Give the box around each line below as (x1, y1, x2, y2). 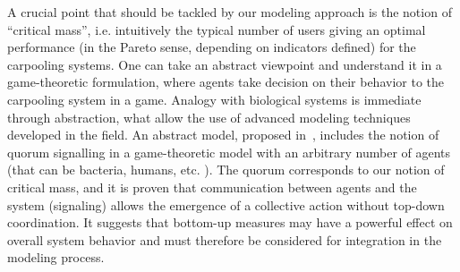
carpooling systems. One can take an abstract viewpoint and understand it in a (7, 55, 442, 73)
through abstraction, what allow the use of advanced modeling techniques (7, 107, 411, 126)
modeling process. (7, 248, 105, 267)
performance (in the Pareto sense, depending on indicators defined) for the (7, 38, 416, 56)
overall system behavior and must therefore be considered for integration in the (7, 230, 442, 249)
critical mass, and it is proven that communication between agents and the (7, 177, 417, 196)
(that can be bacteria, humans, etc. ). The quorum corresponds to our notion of (7, 160, 445, 179)
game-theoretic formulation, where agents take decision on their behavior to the (7, 72, 444, 91)
